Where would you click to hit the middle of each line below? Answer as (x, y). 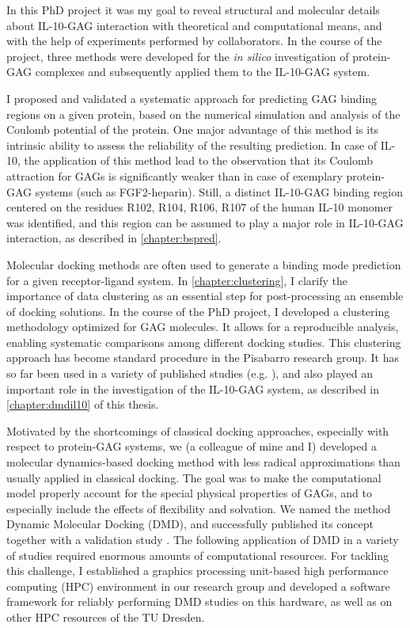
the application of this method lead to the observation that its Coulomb (199, 160)
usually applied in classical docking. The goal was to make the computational (194, 477)
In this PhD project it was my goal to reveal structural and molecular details (193, 10)
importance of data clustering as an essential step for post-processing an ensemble (205, 296)
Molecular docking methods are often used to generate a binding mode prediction (204, 264)
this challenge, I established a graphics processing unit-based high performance (197, 571)
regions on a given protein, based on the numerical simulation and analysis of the (203, 114)
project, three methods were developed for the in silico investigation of (178, 56)
